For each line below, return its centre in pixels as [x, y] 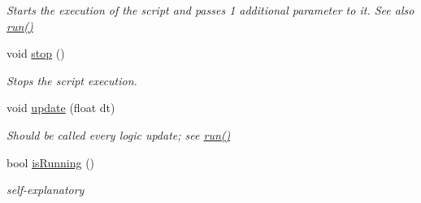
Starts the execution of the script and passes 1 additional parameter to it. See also [210, 10]
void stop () [36, 53]
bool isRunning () [51, 162]
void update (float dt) [61, 108]
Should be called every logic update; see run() [119, 134]
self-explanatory [46, 190]
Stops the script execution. [72, 80]
